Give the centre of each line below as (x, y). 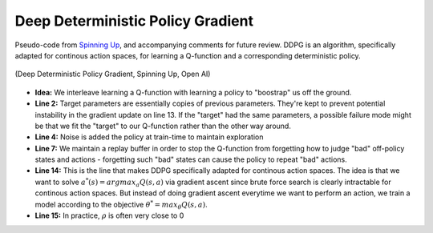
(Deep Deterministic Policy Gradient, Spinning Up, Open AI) (113, 74)
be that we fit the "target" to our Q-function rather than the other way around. (163, 126)
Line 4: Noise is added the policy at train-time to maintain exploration (149, 137)
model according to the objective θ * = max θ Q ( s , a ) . (121, 205)
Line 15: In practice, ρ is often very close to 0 (109, 215)
